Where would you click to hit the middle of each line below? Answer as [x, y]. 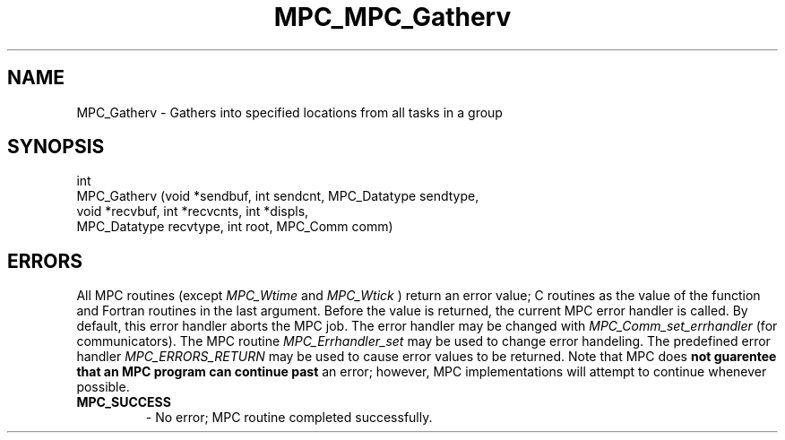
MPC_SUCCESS [124, 402]
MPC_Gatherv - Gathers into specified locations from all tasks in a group [289, 112]
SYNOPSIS [56, 147]
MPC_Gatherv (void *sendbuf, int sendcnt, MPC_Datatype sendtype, [278, 196]
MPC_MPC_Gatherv [392, 17]
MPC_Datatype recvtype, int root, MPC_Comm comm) [235, 227]
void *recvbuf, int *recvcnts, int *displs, [193, 211]
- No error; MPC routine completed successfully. [289, 418]
